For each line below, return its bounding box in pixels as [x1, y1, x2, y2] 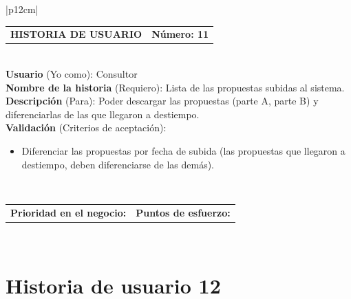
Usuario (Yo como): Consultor [6, 67, 138, 81]
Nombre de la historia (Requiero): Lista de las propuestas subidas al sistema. [6, 80, 345, 94]
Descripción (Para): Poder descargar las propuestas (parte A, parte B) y [6, 93, 319, 108]
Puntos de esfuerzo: [136, 205, 231, 219]
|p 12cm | [6, 2, 39, 16]
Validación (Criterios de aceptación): [6, 120, 167, 135]
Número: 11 [151, 27, 209, 41]
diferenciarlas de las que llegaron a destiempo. [6, 107, 200, 121]
